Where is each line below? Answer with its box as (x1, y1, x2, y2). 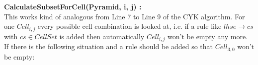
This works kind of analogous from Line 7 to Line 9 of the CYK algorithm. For (4, 11, 245, 21)
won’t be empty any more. (168, 31, 248, 41)
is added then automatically (59, 31, 145, 41)
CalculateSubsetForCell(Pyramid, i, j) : (4, 1, 142, 11)
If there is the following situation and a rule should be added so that (4, 41, 213, 52)
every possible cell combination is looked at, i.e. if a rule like (37, 21, 222, 31)
